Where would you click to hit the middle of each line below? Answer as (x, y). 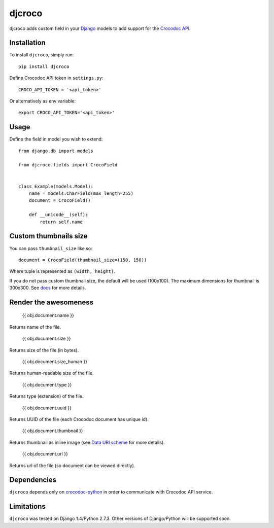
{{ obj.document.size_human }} (55, 362)
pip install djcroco (44, 66)
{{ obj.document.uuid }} (47, 408)
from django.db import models (56, 151)
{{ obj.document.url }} (45, 454)
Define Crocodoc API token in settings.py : (56, 78)
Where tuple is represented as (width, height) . (62, 271)
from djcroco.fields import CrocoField (68, 165)
